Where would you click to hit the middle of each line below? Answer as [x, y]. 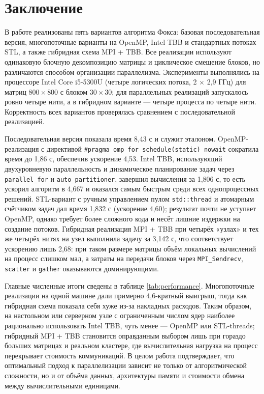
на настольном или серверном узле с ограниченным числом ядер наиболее [120, 315]
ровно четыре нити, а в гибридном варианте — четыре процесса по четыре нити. [130, 102]
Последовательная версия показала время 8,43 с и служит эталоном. [110, 139]
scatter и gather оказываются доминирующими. [82, 269]
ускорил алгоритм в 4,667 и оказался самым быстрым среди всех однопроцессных [132, 189]
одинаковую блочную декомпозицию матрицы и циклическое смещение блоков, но [132, 61]
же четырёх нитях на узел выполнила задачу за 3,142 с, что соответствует [119, 238]
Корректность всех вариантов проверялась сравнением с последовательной [120, 111]
